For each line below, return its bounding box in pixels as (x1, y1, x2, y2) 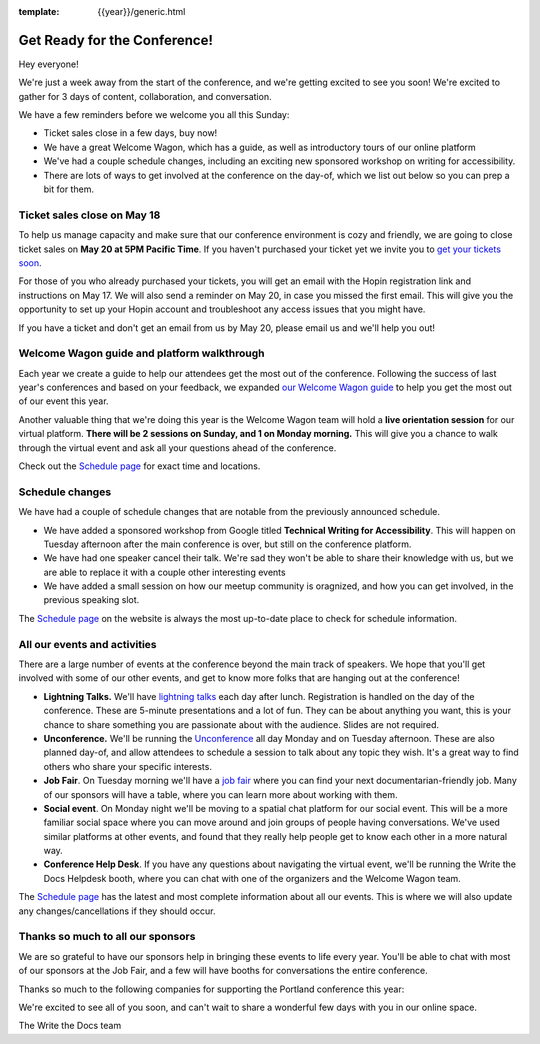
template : (18, 6, 60, 17)
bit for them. (43, 183, 95, 195)
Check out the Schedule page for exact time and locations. (18, 460, 261, 472)
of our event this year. (18, 395, 109, 407)
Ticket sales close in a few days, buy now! (43, 127, 218, 139)
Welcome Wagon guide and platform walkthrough (18, 346, 265, 360)
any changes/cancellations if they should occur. (18, 905, 216, 917)
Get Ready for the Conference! (18, 31, 214, 49)
